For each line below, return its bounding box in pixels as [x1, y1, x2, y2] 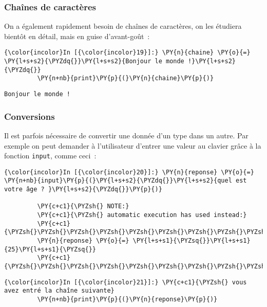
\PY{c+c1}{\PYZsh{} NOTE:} [37, 203, 129, 210]
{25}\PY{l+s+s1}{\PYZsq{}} [4, 245, 96, 253]
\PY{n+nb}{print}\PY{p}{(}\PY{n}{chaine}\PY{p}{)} [37, 75, 214, 82]
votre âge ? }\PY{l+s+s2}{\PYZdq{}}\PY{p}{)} [4, 186, 162, 193]
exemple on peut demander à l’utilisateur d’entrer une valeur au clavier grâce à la [4, 140, 261, 151]
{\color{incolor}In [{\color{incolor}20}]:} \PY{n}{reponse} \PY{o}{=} [4, 168, 254, 176]
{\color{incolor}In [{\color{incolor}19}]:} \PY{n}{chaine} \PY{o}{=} [4, 49, 251, 57]
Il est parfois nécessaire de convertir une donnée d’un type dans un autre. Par [4, 130, 249, 140]
